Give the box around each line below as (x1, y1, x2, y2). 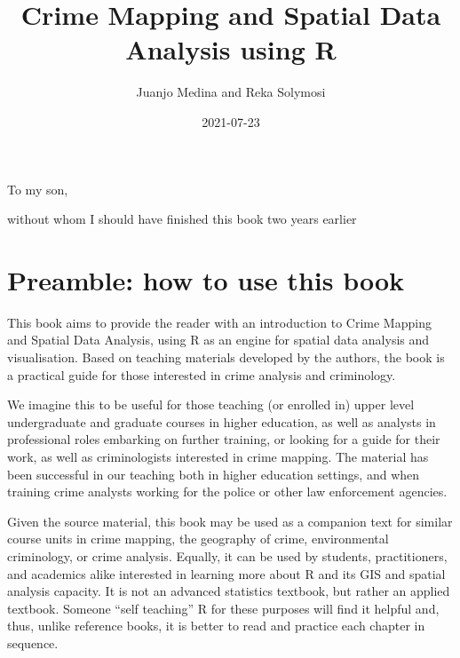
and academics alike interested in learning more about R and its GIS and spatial (7, 564, 446, 583)
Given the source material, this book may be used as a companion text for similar (7, 511, 453, 530)
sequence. (7, 633, 59, 652)
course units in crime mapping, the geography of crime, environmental (7, 529, 389, 548)
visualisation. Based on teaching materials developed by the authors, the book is (7, 348, 445, 366)
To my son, (7, 179, 68, 198)
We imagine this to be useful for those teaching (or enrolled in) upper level (7, 395, 415, 414)
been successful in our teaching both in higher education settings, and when (7, 464, 420, 483)
